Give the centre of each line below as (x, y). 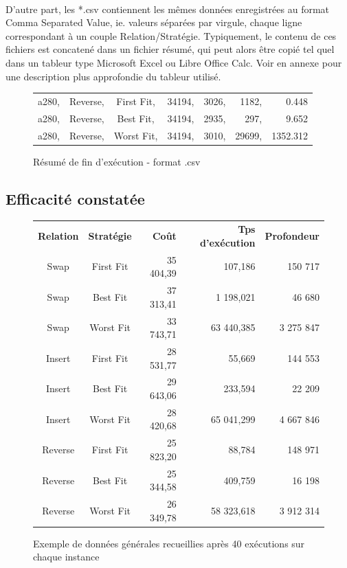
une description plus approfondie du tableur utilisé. (113, 76)
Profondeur (292, 236)
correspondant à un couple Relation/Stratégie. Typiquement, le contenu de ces (171, 35)
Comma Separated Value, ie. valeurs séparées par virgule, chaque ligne (154, 22)
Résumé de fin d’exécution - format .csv (117, 161)
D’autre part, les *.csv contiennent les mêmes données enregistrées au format (168, 9)
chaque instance (66, 557)
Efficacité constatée (75, 198)
